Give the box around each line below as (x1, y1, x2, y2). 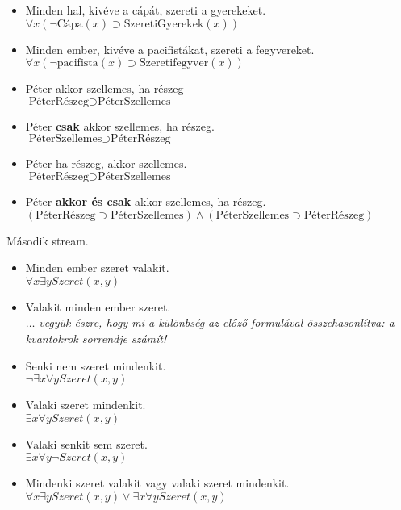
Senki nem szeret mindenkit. (25, 357, 166, 374)
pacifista (56, 57, 98, 69)
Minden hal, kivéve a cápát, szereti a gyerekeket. (25, 2, 266, 18)
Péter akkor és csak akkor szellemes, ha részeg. (25, 192, 266, 209)
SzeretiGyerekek (123, 18, 204, 30)
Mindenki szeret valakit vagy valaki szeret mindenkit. (25, 474, 290, 491)
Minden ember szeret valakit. (25, 259, 169, 276)
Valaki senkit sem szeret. (25, 435, 148, 452)
